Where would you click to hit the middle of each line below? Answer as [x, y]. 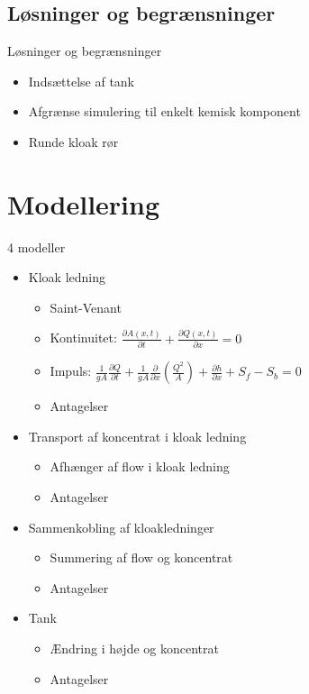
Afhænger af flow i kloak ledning [140, 466]
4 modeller [36, 247]
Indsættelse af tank [82, 81]
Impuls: [71, 371]
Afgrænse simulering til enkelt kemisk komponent [164, 111]
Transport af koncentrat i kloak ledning [137, 436]
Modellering [84, 203]
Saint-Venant [86, 307]
